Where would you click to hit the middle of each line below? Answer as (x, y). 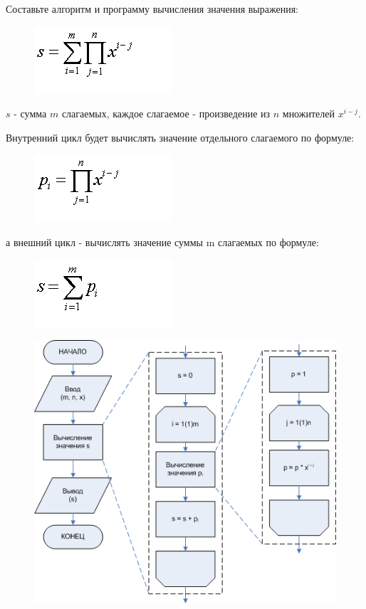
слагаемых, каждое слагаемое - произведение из (166, 113)
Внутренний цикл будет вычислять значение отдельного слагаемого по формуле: (180, 137)
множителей (308, 113)
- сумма (30, 113)
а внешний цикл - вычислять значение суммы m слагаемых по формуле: (162, 242)
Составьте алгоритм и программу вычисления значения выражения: (152, 9)
